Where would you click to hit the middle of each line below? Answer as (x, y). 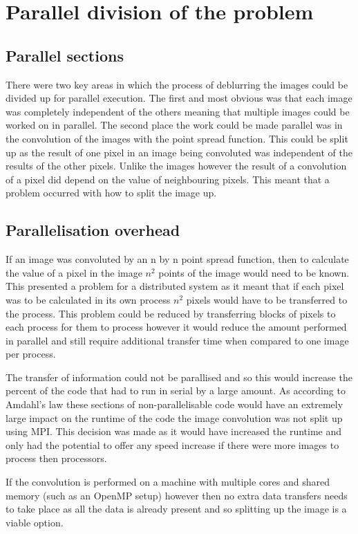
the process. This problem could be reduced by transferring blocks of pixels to (171, 313)
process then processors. (56, 458)
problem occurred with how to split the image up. (111, 193)
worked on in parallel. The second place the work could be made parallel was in (174, 125)
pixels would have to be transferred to (267, 299)
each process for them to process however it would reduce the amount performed (176, 327)
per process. (31, 354)
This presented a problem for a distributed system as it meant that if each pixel (175, 286)
